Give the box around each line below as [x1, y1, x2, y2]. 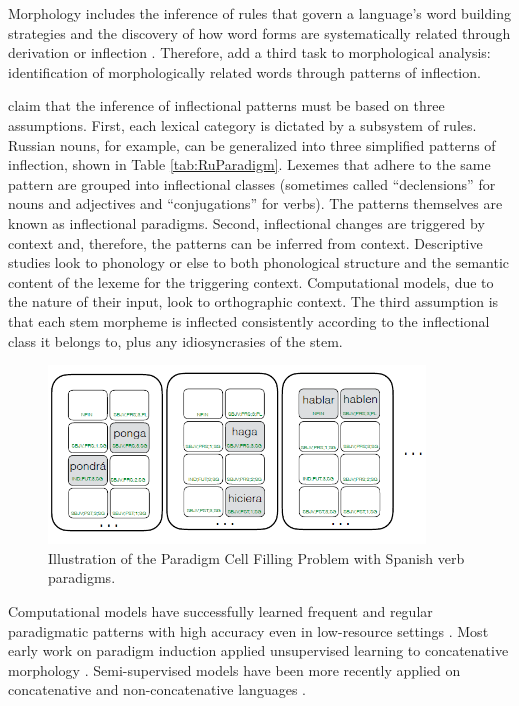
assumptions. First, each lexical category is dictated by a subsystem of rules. [8, 114, 477, 135]
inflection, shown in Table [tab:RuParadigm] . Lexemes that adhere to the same [8, 154, 491, 175]
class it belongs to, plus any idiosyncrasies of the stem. [8, 330, 343, 351]
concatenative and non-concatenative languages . [8, 679, 306, 700]
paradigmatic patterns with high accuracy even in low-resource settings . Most [8, 620, 489, 641]
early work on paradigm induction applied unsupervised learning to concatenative [8, 640, 509, 661]
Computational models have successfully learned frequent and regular [8, 601, 433, 622]
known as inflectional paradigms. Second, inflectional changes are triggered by [8, 212, 485, 233]
